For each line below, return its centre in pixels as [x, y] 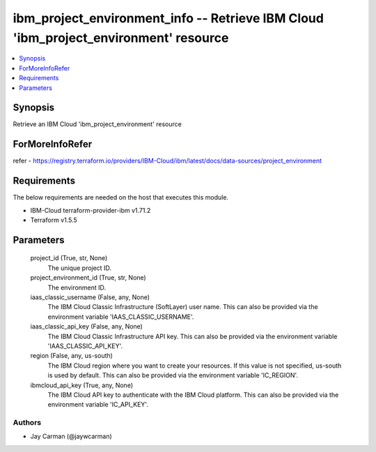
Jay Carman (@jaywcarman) [71, 437]
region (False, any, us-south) [71, 356]
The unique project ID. [79, 268]
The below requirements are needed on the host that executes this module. [121, 197]
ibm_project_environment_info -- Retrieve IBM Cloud [168, 18]
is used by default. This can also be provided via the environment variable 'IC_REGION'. [173, 375]
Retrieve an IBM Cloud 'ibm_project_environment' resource [97, 124]
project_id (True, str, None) [69, 258]
